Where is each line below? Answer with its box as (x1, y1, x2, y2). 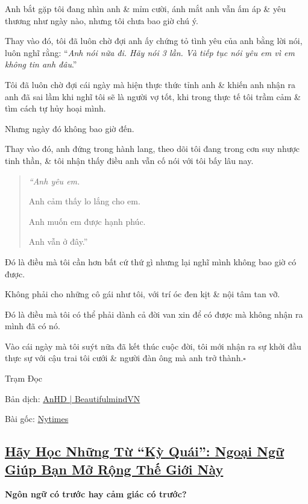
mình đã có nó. (5, 320, 60, 332)
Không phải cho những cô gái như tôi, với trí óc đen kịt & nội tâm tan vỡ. (5, 288, 280, 300)
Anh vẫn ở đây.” (28, 235, 88, 248)
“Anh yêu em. (28, 174, 80, 187)
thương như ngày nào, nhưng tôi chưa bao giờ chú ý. (5, 14, 198, 27)
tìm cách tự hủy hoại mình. (5, 102, 106, 115)
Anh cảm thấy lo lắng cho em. (28, 195, 140, 207)
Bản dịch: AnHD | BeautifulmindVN (5, 392, 140, 405)
